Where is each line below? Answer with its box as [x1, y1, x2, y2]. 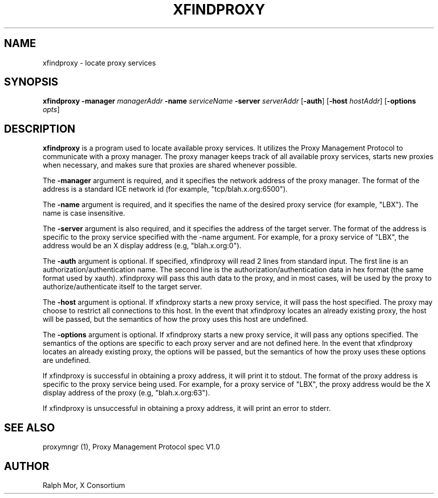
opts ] [42, 105, 60, 114]
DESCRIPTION [4, 122, 75, 135]
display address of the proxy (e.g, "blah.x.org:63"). [42, 388, 210, 397]
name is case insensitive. [42, 209, 125, 218]
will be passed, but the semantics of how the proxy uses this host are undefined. [42, 315, 308, 324]
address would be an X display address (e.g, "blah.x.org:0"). [42, 241, 241, 250]
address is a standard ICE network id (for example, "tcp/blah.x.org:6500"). [42, 185, 288, 194]
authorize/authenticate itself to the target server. [42, 282, 202, 291]
